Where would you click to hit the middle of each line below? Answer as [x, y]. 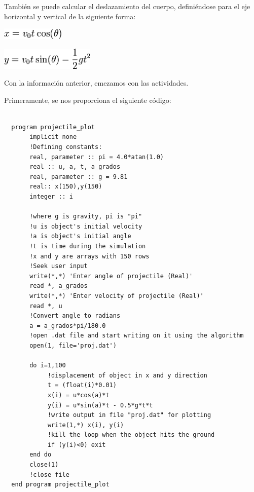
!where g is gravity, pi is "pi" [86, 217]
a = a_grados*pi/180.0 [68, 326]
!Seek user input [59, 266]
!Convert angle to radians [75, 316]
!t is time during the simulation [88, 246]
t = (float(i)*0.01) [82, 385]
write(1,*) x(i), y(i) [86, 425]
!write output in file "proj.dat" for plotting [129, 415]
